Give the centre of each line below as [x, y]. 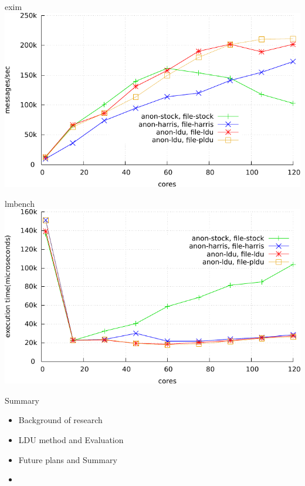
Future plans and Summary [68, 459]
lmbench [20, 203]
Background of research [60, 420]
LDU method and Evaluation [71, 439]
